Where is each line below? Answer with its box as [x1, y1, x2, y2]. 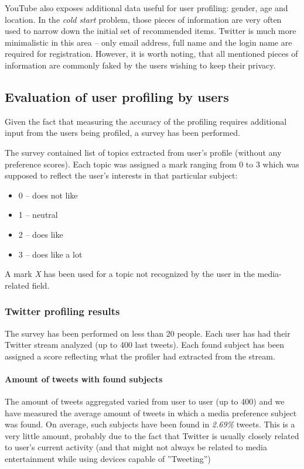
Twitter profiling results [5, 304, 120, 319]
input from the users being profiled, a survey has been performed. [5, 126, 240, 139]
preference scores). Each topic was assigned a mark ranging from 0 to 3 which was [5, 158, 299, 170]
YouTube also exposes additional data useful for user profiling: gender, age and [5, 2, 288, 13]
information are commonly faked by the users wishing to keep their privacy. [5, 59, 276, 71]
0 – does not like [18, 189, 78, 201]
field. [32, 279, 50, 291]
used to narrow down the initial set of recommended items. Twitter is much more [5, 25, 296, 37]
